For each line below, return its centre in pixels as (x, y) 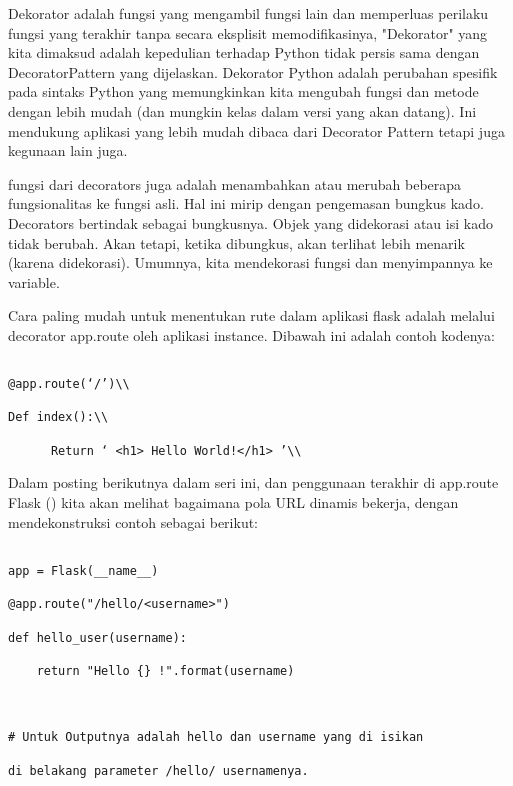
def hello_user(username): (97, 637)
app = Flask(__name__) (83, 570)
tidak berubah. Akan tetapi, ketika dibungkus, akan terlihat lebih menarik (236, 242)
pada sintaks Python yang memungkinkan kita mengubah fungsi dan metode (243, 91)
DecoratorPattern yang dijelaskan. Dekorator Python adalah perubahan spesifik (253, 71)
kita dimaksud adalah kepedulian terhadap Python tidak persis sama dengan (244, 52)
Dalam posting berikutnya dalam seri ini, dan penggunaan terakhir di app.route (253, 482)
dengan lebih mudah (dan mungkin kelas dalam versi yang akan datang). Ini (242, 110)
